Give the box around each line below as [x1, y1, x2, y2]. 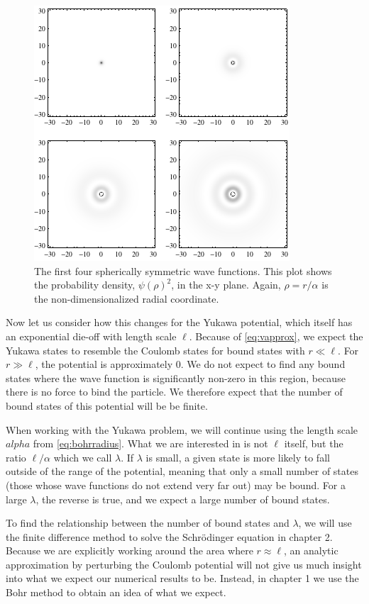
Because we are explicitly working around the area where [6, 543, 253, 558]
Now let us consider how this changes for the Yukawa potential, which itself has [6, 315, 353, 330]
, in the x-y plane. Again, [171, 277, 281, 292]
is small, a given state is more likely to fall [145, 449, 330, 464]
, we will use [298, 515, 352, 530]
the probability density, [34, 277, 136, 292]
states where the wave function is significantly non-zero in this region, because [6, 370, 346, 385]
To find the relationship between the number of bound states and [6, 515, 290, 530]
